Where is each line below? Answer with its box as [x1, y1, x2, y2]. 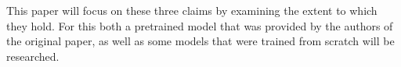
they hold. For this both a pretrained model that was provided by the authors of [6, 17, 393, 33]
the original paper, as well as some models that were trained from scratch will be [6, 33, 395, 49]
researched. [6, 48, 60, 64]
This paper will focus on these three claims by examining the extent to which [6, 2, 378, 18]
